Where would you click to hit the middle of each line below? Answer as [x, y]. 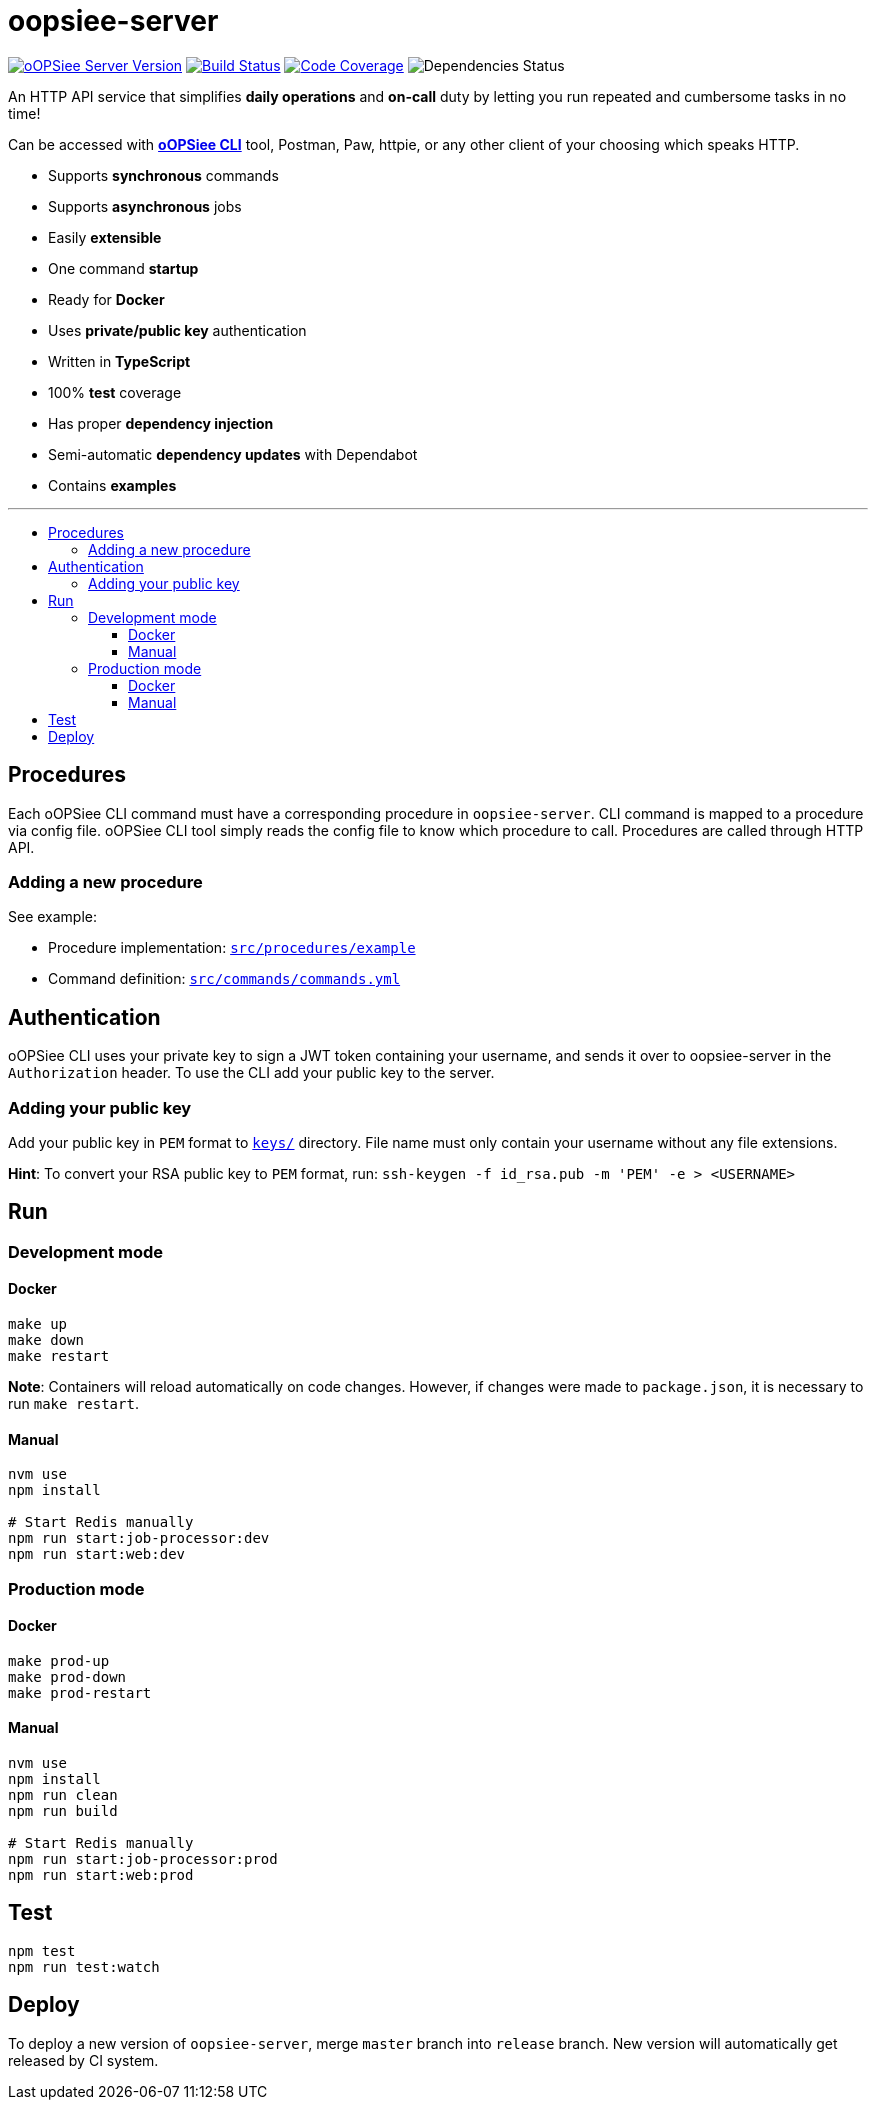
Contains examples [112, 485]
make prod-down [67, 1676]
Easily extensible [105, 237]
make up [38, 1324]
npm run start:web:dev [97, 1554]
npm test [42, 1950]
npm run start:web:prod [101, 1875]
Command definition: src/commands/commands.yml [224, 979]
